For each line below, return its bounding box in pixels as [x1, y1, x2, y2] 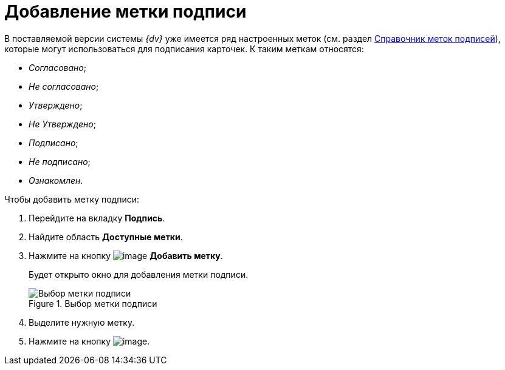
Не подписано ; [29, 156, 91, 167]
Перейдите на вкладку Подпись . [29, 212, 165, 223]
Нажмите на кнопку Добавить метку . [29, 250, 223, 261]
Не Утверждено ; [29, 118, 96, 129]
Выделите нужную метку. [29, 317, 135, 328]
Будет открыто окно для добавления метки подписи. [29, 269, 249, 280]
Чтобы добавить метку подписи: [4, 193, 139, 204]
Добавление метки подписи [4, 1, 247, 22]
